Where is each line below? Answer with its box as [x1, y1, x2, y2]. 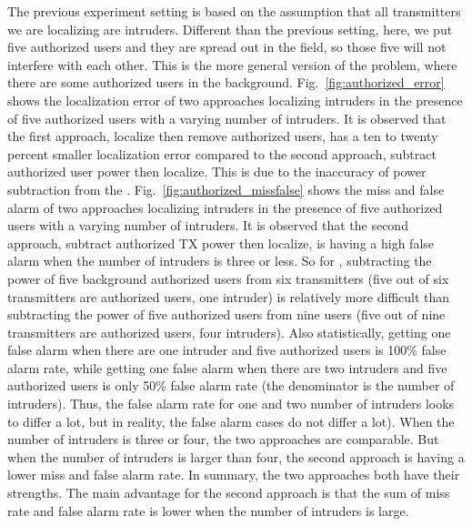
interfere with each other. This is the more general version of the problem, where [7, 55, 457, 74]
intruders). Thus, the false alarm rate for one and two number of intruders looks [7, 394, 455, 413]
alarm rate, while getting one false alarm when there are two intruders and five [7, 358, 447, 377]
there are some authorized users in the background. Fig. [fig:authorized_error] [7, 73, 445, 92]
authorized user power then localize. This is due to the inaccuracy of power [7, 162, 427, 181]
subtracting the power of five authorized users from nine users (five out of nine [7, 305, 446, 324]
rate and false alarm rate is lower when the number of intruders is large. [7, 501, 409, 520]
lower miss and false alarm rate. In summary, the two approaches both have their [7, 465, 460, 484]
